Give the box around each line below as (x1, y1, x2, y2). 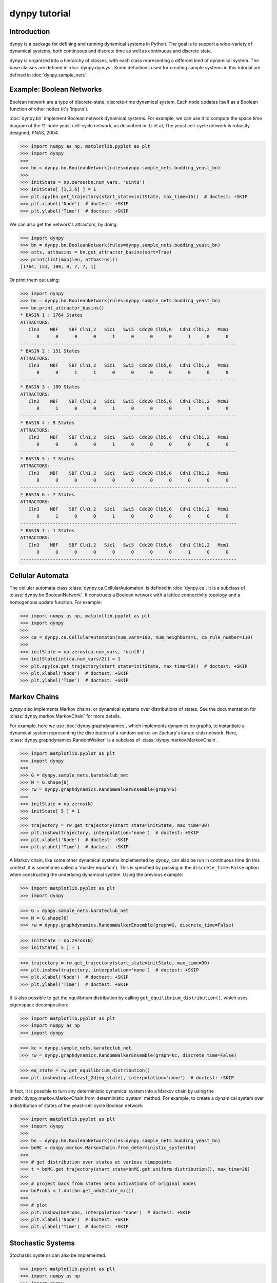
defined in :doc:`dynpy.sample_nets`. (9, 72, 88, 78)
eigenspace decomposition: (9, 1002, 69, 1008)
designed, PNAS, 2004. (9, 130, 59, 136)
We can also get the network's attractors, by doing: (9, 221, 118, 227)
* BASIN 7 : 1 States (20, 528, 75, 533)
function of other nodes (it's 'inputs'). (9, 106, 89, 112)
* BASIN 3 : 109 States (20, 384, 81, 390)
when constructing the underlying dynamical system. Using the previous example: (9, 871, 183, 878)
